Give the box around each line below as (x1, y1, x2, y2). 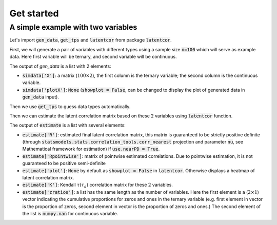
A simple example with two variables (9, 23, 137, 32)
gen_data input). (22, 94, 59, 100)
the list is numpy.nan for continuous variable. (22, 210, 118, 216)
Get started (9, 8, 59, 19)
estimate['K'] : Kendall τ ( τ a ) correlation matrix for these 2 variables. (22, 182, 173, 189)
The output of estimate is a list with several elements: (9, 122, 126, 128)
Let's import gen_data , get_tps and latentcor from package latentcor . (9, 37, 172, 43)
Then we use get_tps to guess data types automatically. (9, 103, 131, 110)
